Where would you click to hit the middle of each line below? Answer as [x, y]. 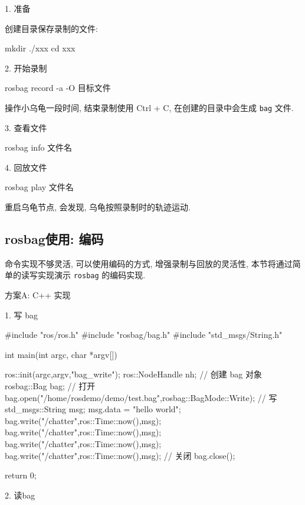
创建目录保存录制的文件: [51, 28]
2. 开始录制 [26, 68]
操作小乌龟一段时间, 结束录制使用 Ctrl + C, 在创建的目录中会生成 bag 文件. [149, 107]
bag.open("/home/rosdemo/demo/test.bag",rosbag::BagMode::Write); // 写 [141, 397]
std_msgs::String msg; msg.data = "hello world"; [93, 409]
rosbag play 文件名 [39, 187]
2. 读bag [20, 495]
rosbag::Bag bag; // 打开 [50, 386]
